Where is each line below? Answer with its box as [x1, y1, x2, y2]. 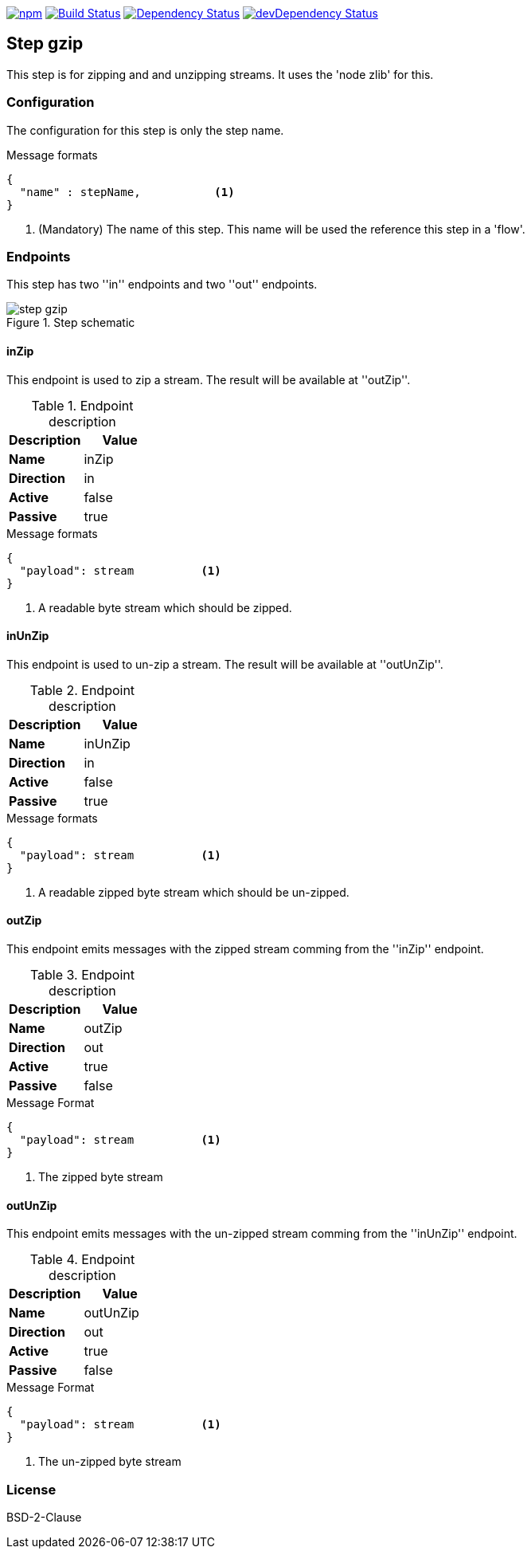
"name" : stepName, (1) [19, 185, 235, 198]
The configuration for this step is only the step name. [6, 123, 284, 137]
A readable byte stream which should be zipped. [38, 600, 292, 615]
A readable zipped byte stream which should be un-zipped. [38, 885, 349, 899]
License [6, 1481, 57, 1498]
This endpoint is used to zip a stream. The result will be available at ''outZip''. [6, 372, 411, 387]
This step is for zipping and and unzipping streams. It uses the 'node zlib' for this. [6, 67, 434, 81]
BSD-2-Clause [6, 1510, 82, 1524]
